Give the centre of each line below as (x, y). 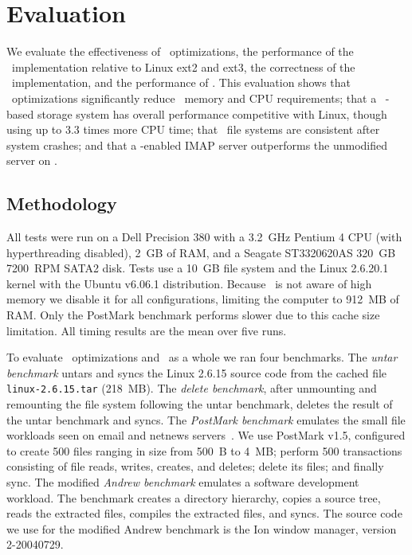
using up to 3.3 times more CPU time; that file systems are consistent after (193, 129)
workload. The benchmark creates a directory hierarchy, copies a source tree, (194, 497)
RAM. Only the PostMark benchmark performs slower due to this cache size (193, 315)
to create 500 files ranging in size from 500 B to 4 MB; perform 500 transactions (204, 450)
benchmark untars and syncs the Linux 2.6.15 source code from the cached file (197, 372)
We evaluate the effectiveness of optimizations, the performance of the (180, 51)
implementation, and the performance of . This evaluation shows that (181, 82)
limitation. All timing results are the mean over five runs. (147, 330)
